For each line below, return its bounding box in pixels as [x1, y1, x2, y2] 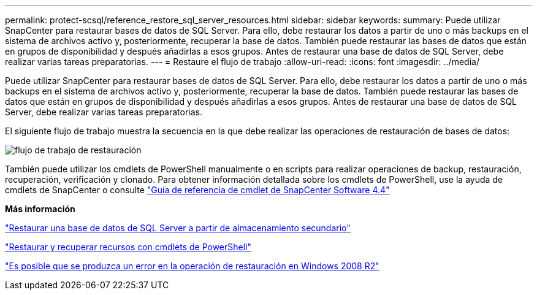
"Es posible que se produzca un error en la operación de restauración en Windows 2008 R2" [5, 261, 379, 271]
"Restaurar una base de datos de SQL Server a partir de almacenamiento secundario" [5, 223, 351, 233]
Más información [5, 204, 75, 214]
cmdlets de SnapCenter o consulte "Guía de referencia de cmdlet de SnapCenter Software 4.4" [5, 185, 390, 195]
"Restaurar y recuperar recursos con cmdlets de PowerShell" [5, 242, 252, 252]
